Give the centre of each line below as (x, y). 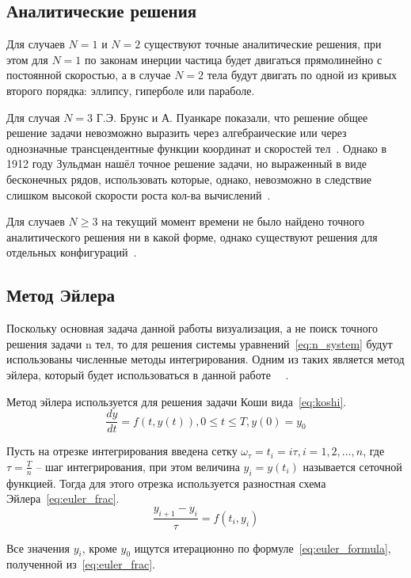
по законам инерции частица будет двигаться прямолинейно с (233, 59)
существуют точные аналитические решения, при (263, 44)
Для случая (33, 117)
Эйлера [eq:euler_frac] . (63, 498)
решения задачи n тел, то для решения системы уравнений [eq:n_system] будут (200, 343)
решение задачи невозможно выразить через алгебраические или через (177, 133)
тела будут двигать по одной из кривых (302, 75)
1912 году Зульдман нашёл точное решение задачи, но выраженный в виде (186, 164)
